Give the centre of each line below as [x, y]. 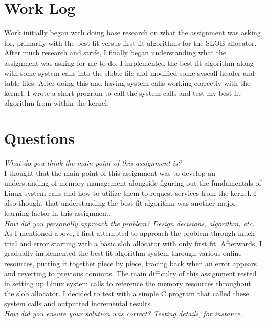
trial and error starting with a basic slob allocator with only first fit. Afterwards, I [133, 243]
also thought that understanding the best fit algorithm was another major [120, 203]
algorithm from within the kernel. [57, 103]
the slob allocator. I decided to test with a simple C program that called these [127, 293]
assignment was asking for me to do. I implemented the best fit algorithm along [129, 62]
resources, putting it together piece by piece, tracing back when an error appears [131, 263]
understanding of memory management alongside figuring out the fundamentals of [133, 183]
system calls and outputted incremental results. [78, 303]
